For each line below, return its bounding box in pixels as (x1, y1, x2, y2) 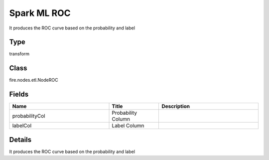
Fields (9, 90, 29, 99)
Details (9, 135, 32, 144)
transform (9, 51, 30, 57)
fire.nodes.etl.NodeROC (9, 77, 58, 83)
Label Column (112, 122, 144, 129)
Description (161, 103, 190, 110)
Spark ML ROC (9, 7, 71, 18)
